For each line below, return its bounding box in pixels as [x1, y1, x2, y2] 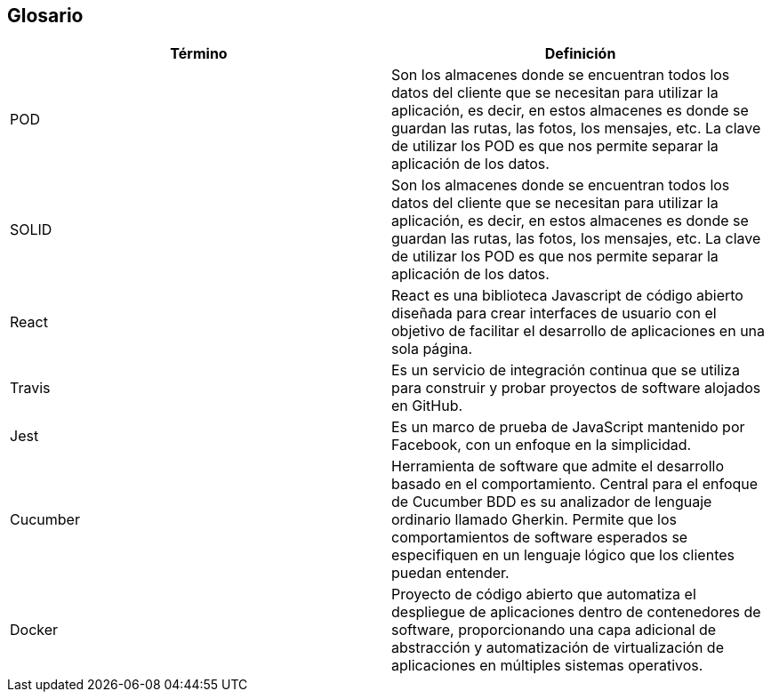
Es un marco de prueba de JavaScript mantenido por [391, 418, 745, 437]
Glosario [7, 4, 84, 27]
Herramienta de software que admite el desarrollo [391, 457, 725, 476]
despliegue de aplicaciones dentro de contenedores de [391, 603, 761, 622]
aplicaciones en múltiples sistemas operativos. [391, 656, 703, 675]
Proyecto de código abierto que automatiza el [391, 585, 696, 604]
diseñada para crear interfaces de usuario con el [391, 304, 717, 323]
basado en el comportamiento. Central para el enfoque [391, 475, 759, 494]
